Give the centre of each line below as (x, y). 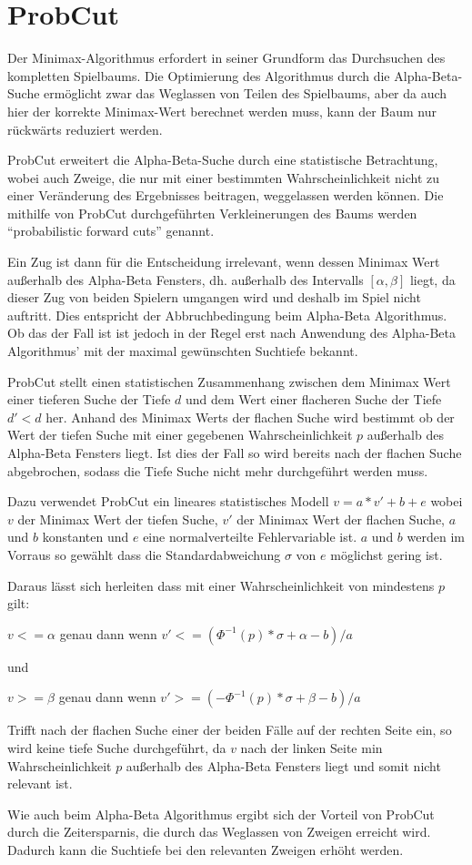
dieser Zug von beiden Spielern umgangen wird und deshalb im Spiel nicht (214, 297)
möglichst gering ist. (387, 554)
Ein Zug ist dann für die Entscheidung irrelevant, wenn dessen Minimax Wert (224, 262)
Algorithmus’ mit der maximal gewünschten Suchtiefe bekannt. (183, 351)
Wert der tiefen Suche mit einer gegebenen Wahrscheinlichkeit (180, 435)
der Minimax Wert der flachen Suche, (341, 519)
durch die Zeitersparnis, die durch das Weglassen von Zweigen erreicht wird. (219, 832)
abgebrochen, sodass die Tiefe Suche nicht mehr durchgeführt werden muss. (218, 470)
